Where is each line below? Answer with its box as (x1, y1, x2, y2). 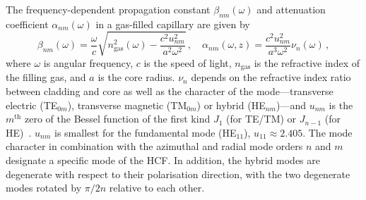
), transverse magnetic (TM (67, 97, 187, 112)
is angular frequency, (43, 55, 134, 70)
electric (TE (6, 97, 58, 112)
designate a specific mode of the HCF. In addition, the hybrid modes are (6, 152, 321, 167)
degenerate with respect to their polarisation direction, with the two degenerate (6, 166, 350, 181)
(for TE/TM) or (226, 111, 297, 126)
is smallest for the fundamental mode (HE (54, 125, 237, 139)
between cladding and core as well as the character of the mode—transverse (6, 83, 333, 98)
